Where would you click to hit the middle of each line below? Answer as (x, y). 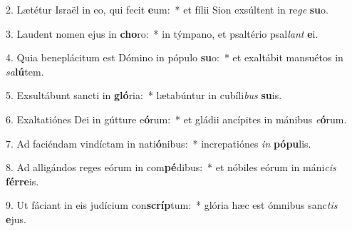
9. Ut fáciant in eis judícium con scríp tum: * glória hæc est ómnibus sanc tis (172, 205)
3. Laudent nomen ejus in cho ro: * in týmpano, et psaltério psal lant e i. (162, 33)
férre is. (22, 181)
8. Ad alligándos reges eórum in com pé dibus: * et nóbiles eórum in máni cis (171, 167)
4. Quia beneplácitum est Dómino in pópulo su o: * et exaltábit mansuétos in (175, 57)
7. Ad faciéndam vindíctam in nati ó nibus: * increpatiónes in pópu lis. (159, 143)
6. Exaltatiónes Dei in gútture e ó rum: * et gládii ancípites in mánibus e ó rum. (176, 119)
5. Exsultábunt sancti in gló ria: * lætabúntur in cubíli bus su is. (144, 95)
